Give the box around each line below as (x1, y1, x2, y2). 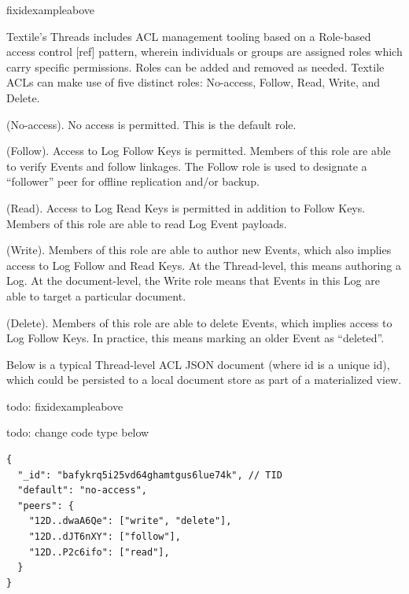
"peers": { (17, 500, 74, 511)
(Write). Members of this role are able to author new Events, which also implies (6, 242, 392, 258)
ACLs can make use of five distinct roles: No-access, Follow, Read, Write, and (6, 74, 381, 90)
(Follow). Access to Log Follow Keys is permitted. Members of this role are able (6, 142, 391, 159)
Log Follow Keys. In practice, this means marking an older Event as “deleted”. (6, 330, 385, 346)
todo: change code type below (6, 424, 149, 441)
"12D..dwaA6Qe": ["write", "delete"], (28, 515, 232, 527)
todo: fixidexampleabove (6, 397, 123, 414)
